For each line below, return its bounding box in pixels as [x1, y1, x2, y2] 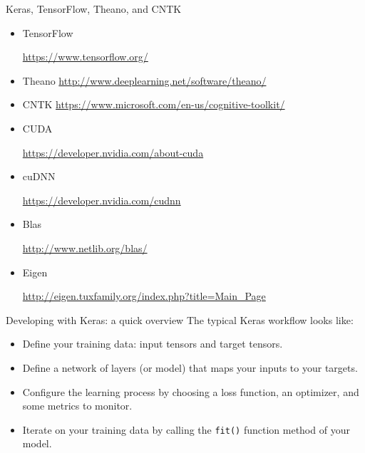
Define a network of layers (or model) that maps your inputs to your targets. [22, 360, 358, 375]
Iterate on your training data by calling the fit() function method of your [22, 422, 350, 437]
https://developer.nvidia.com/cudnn [22, 192, 181, 207]
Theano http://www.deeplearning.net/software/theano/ [22, 73, 267, 88]
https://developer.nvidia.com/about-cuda [22, 145, 204, 160]
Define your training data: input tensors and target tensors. [22, 336, 283, 351]
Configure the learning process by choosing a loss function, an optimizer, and [22, 384, 359, 399]
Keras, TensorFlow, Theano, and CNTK [6, 1, 182, 16]
